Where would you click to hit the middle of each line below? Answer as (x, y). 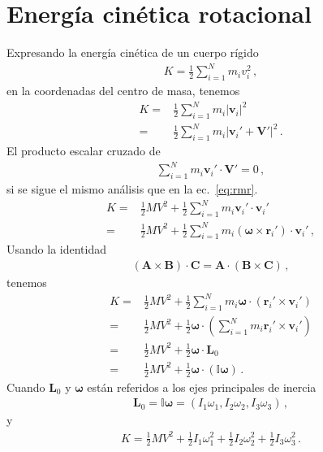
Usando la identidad (56, 249)
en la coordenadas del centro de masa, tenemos (123, 91)
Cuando (26, 387)
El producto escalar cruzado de (84, 151)
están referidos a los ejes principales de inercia (202, 387)
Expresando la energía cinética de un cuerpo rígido (133, 52)
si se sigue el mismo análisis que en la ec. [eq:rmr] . (132, 189)
